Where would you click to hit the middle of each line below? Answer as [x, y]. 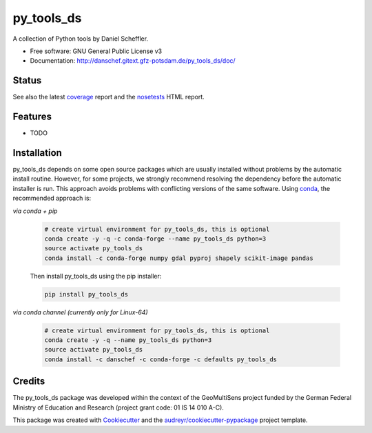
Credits [29, 382]
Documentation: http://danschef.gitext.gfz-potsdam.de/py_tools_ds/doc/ [133, 61]
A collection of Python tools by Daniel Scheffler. [80, 39]
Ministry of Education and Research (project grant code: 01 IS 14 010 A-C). [118, 407]
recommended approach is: [52, 198]
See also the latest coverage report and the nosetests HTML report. [108, 97]
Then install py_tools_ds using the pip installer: [96, 276]
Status [27, 80]
